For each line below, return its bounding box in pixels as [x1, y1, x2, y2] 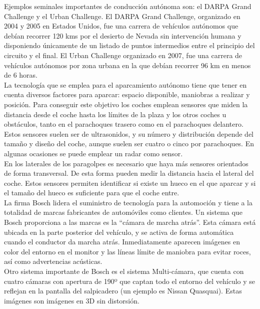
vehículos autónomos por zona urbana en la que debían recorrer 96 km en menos [4, 60, 251, 70]
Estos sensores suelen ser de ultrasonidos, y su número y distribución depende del [4, 128, 253, 139]
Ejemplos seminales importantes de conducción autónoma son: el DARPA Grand [4, 1, 251, 11]
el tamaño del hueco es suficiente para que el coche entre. [4, 187, 179, 198]
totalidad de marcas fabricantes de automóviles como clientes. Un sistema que [4, 207, 242, 217]
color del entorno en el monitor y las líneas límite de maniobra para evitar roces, [4, 246, 251, 256]
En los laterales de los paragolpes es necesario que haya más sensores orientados [4, 158, 248, 168]
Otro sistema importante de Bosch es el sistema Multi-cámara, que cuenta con [4, 266, 244, 276]
